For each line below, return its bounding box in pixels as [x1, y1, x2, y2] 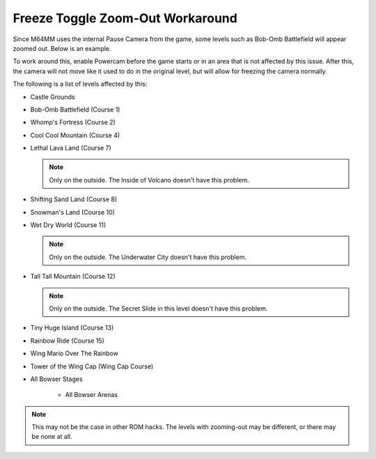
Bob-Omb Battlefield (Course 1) [30, 105, 120, 114]
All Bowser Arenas [65, 391, 118, 399]
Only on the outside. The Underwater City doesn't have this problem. [49, 253, 247, 261]
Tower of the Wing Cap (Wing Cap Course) [30, 362, 154, 371]
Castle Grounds [30, 93, 75, 101]
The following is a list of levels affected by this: [13, 80, 148, 88]
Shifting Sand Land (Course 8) [30, 195, 118, 203]
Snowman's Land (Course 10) [30, 208, 115, 216]
